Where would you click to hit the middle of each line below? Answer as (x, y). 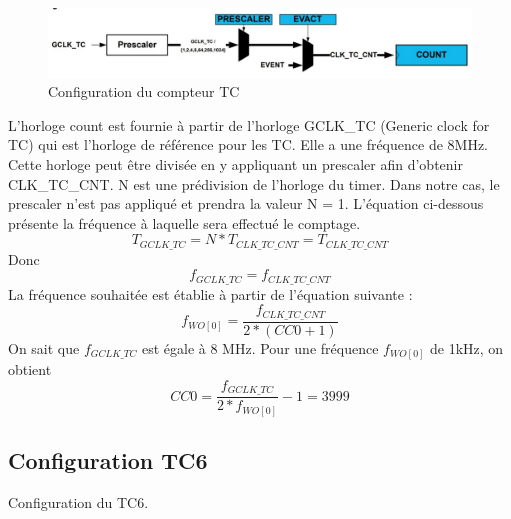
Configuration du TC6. (78, 502)
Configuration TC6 (108, 460)
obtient (30, 369)
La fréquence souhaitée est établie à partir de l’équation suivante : (210, 293)
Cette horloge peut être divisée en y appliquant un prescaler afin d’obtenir (235, 163)
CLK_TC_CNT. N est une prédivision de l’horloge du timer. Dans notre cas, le (254, 183)
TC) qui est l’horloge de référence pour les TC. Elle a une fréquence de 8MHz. (248, 144)
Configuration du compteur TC (144, 91)
